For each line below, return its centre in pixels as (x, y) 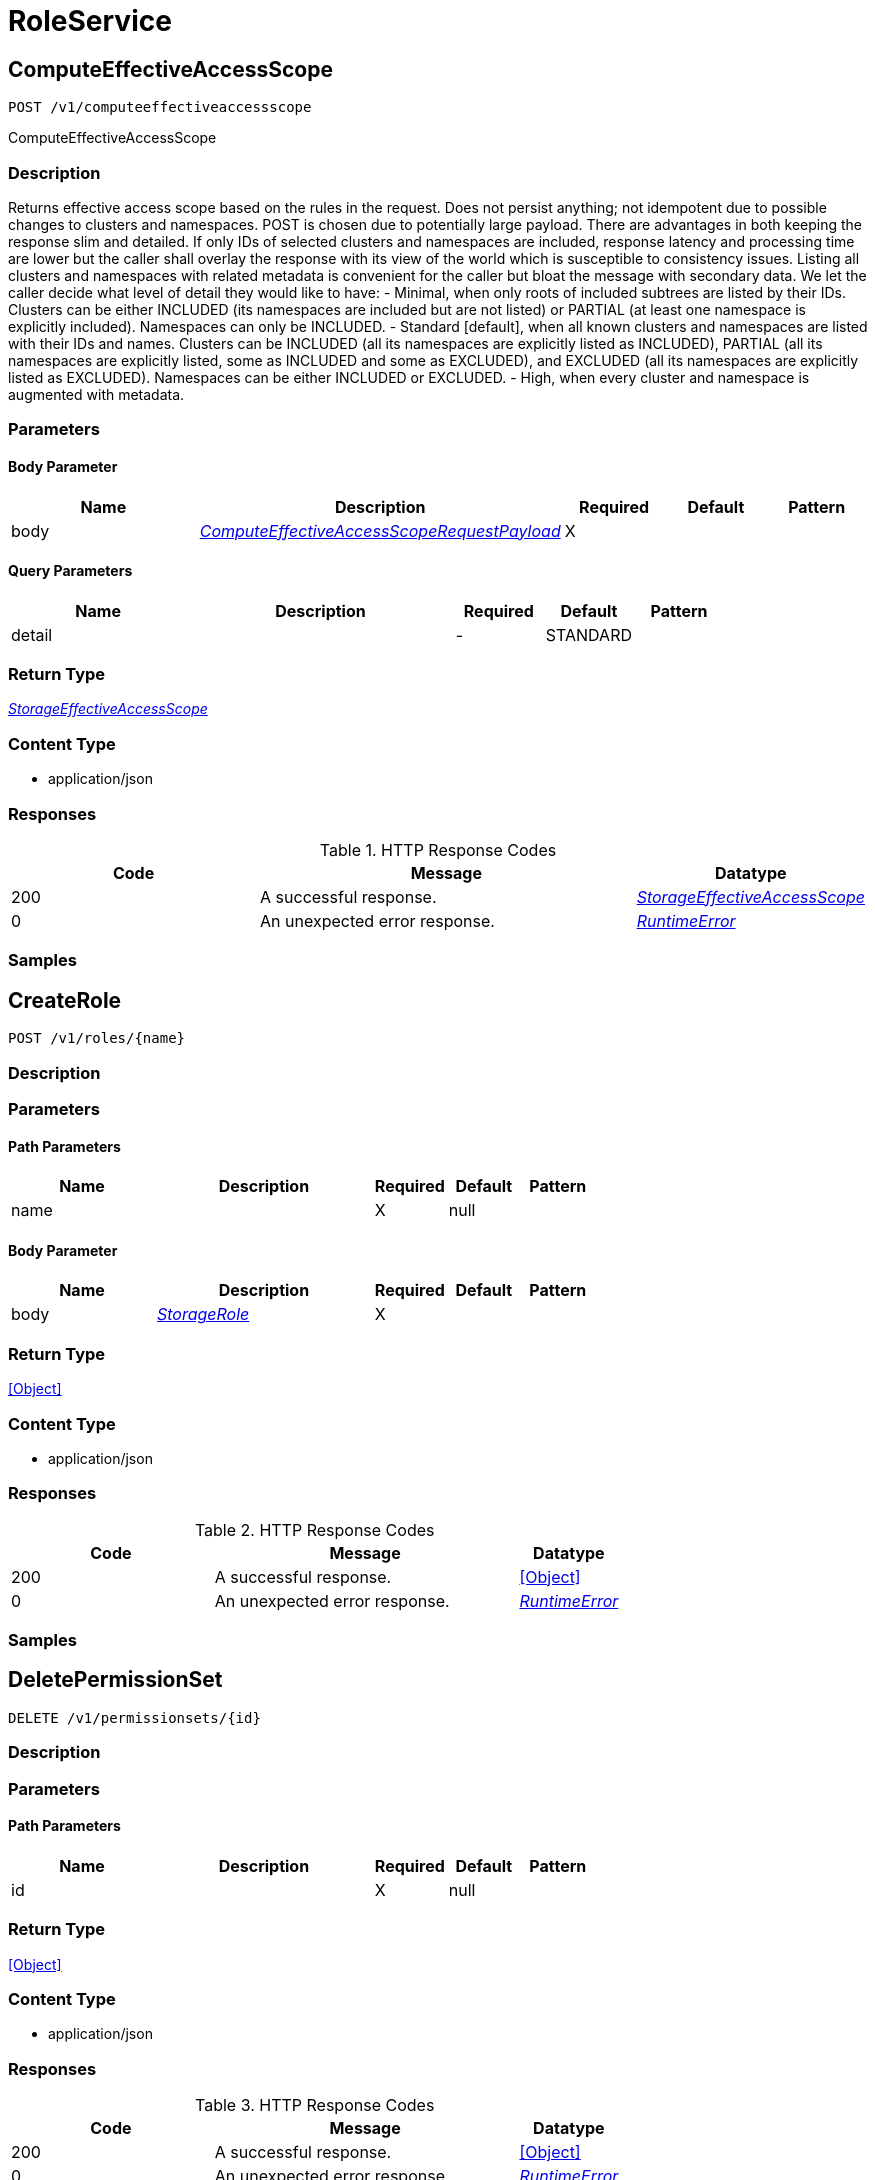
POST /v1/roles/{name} (97, 1038)
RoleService (90, 21)
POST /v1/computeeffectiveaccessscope (160, 107)
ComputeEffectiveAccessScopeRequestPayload (380, 530)
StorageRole (203, 1314)
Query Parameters (70, 571)
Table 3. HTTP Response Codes (314, 2105)
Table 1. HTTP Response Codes (438, 849)
